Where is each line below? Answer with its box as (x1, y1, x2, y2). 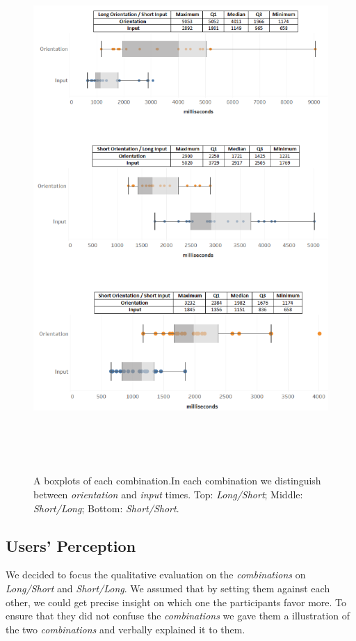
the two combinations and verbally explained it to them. (6, 622, 245, 636)
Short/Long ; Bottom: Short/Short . (33, 500, 179, 515)
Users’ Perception (6, 535, 136, 556)
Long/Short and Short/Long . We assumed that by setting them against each (6, 581, 330, 596)
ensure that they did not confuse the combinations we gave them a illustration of (6, 608, 350, 623)
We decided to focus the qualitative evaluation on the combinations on (6, 567, 306, 582)
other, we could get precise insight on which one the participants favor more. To (6, 594, 347, 609)
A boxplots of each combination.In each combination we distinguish (33, 473, 321, 488)
